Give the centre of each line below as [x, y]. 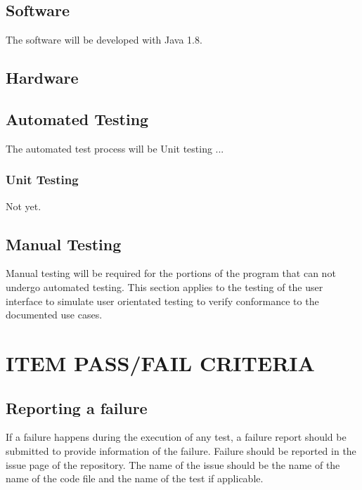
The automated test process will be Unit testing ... [115, 148]
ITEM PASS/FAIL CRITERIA [160, 362]
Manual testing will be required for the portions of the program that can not [171, 273]
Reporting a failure [77, 407]
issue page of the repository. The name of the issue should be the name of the [173, 464]
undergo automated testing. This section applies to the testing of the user [164, 286]
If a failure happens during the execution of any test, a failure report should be [176, 437]
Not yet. [24, 206]
